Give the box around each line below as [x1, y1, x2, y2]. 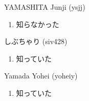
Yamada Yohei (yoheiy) [4, 70, 78, 81]
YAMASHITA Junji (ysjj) [4, 2, 85, 12]
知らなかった [16, 18, 59, 29]
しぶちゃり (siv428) [4, 36, 68, 47]
